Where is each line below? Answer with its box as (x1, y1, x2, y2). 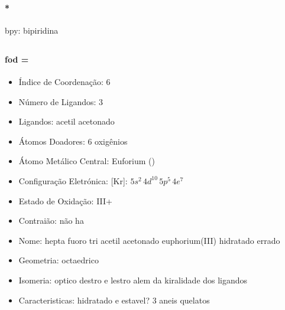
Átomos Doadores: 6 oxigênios (18, 135, 128, 147)
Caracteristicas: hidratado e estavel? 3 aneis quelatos (18, 293, 210, 306)
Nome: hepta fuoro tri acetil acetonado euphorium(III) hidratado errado (18, 234, 280, 246)
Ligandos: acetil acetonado (18, 115, 115, 128)
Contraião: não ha (18, 214, 84, 227)
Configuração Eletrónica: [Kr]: (18, 174, 128, 187)
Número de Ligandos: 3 (18, 95, 103, 107)
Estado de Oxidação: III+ (18, 194, 112, 207)
